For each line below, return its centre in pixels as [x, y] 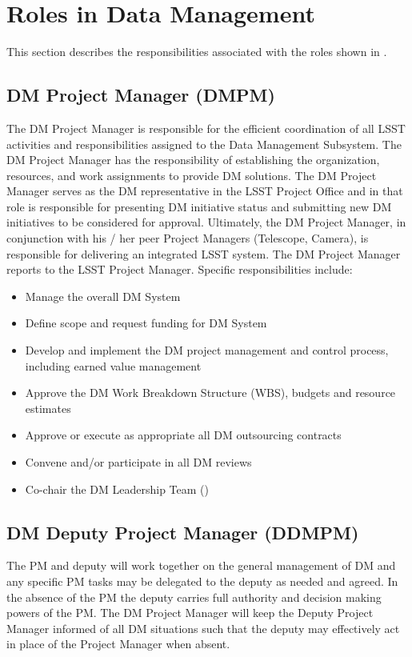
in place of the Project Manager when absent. [118, 644]
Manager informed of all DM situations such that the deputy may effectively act [203, 628]
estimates [48, 408]
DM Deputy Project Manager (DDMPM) [183, 532]
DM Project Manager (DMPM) [141, 95]
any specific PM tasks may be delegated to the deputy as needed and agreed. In [202, 581]
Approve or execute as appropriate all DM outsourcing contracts [183, 435]
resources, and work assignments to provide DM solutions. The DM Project [192, 175]
